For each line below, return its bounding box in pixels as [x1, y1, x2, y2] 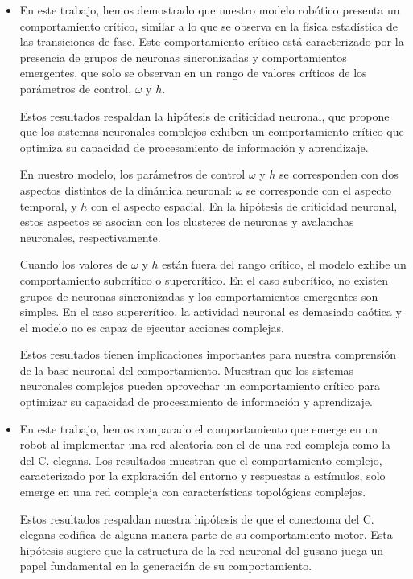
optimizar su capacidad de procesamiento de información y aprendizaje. [19, 393, 374, 410]
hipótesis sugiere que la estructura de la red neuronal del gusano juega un [19, 541, 384, 558]
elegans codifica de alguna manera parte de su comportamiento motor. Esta [19, 526, 393, 543]
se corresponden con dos [279, 166, 399, 183]
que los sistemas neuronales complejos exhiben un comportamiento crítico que [19, 123, 404, 140]
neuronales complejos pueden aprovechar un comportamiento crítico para [19, 377, 381, 394]
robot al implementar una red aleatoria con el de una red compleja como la [19, 436, 391, 453]
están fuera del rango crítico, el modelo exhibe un [162, 256, 407, 273]
